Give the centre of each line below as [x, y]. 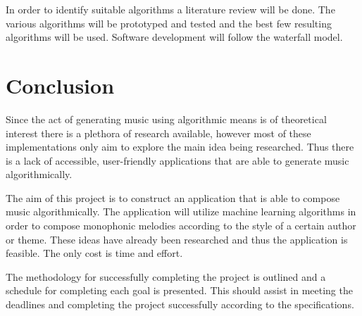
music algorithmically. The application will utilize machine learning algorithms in [181, 211]
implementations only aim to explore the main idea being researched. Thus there [180, 147]
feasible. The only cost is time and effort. [94, 253]
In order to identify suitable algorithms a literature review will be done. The [170, 9]
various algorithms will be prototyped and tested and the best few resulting [169, 23]
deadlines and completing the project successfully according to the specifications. [180, 304]
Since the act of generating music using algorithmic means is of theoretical [166, 119]
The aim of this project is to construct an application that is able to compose [173, 197]
